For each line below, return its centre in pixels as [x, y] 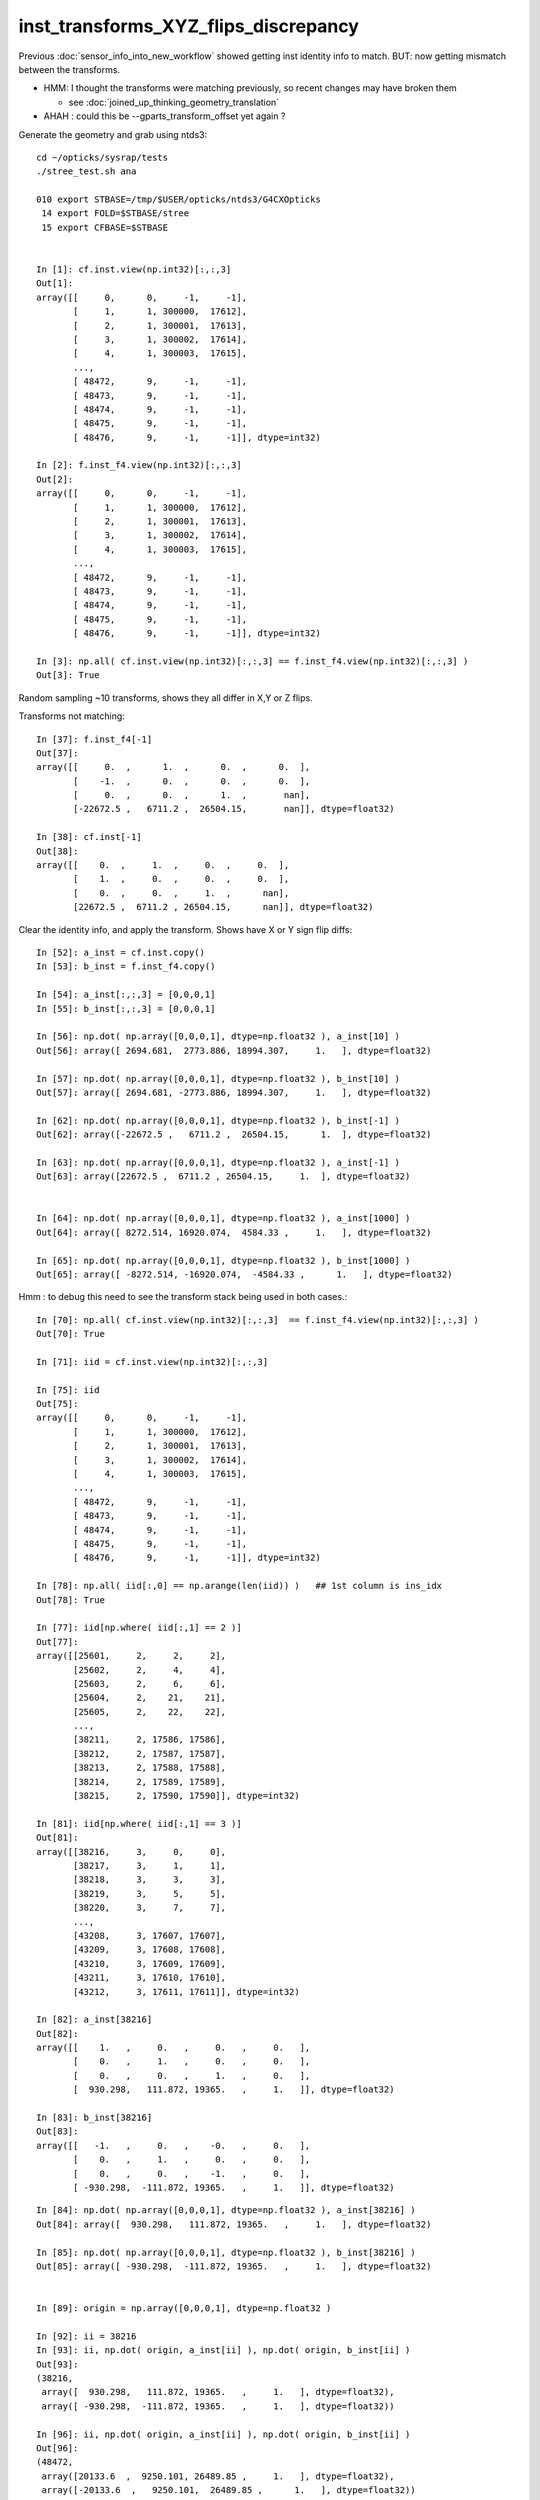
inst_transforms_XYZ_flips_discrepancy [189, 26]
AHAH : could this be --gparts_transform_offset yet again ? [164, 116]
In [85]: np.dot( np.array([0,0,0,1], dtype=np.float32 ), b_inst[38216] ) [226, 2252]
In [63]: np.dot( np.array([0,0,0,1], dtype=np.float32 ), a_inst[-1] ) [218, 1162]
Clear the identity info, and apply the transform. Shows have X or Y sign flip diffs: [185, 929]
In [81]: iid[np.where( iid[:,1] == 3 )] [139, 1823]
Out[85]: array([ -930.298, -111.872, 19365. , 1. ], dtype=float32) [234, 2266]
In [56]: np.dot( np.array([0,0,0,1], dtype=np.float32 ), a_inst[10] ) [218, 1036]
